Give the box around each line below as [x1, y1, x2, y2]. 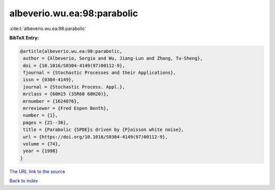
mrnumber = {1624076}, [23, 98, 80, 104]
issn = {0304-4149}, [23, 77, 74, 83]
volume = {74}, [23, 141, 61, 147]
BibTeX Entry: [9, 35, 39, 41]
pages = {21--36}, [23, 120, 69, 125]
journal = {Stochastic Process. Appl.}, [23, 84, 125, 90]
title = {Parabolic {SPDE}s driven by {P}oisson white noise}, [23, 127, 184, 132]
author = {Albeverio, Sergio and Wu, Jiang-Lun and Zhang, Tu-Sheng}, [23, 56, 203, 61]
